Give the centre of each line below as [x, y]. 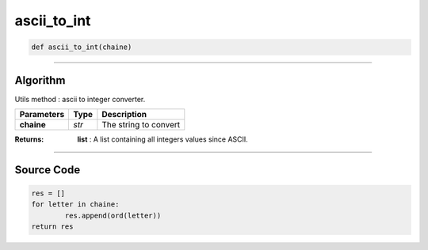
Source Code [48, 170]
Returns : [29, 139]
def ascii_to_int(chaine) [82, 47]
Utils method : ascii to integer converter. [80, 99]
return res [52, 227]
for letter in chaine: [75, 205]
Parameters [42, 115]
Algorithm [40, 80]
